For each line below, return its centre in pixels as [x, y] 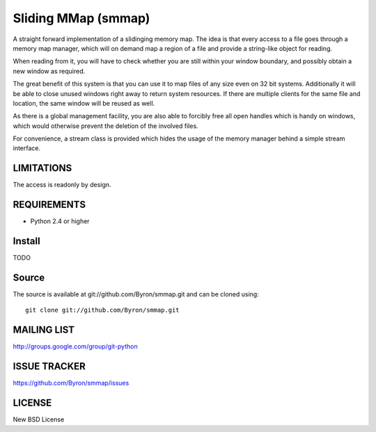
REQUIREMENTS [49, 205]
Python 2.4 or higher [60, 221]
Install [27, 241]
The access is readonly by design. [62, 185]
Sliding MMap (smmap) [81, 18]
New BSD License [39, 419]
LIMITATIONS [42, 168]
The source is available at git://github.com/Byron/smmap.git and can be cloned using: [136, 294]
